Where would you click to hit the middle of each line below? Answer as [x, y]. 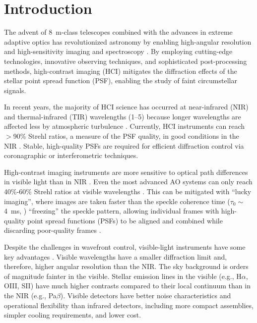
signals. [15, 90]
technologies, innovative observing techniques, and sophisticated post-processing [126, 61]
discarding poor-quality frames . [53, 230]
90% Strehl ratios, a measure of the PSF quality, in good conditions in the [126, 136]
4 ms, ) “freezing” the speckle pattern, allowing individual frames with [112, 211]
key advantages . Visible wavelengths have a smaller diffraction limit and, [116, 256]
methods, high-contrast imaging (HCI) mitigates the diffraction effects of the [121, 71]
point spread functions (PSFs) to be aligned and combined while [125, 220]
